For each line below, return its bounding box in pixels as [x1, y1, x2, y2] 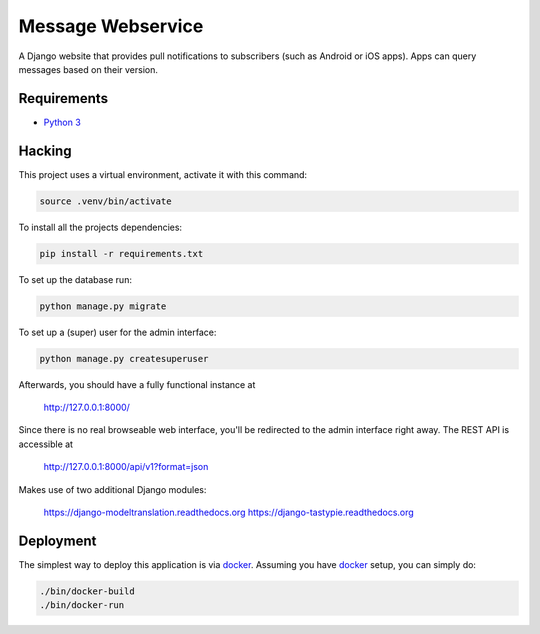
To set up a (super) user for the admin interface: [18, 326, 217, 338]
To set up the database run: [18, 273, 132, 285]
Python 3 [43, 116, 82, 128]
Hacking [18, 142, 72, 159]
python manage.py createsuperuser [39, 353, 209, 364]
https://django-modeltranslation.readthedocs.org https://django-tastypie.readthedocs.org [43, 506, 414, 518]
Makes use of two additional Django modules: [18, 483, 207, 495]
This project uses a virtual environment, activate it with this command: [18, 168, 308, 180]
